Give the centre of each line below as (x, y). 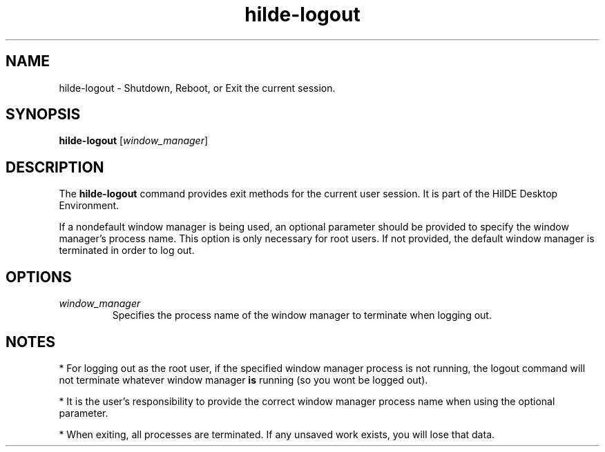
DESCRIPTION (55, 167)
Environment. (89, 206)
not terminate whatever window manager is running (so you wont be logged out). (243, 380)
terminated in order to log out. (127, 250)
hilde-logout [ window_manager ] (134, 141)
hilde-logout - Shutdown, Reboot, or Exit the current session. (197, 88)
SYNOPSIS (43, 115)
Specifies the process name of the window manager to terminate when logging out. (302, 315)
